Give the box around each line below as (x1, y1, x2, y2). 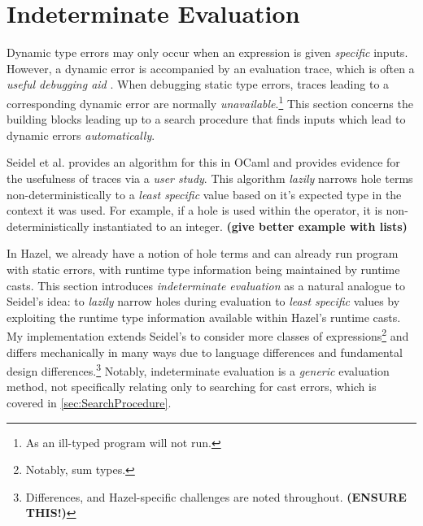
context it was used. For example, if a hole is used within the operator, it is (7, 202, 382, 219)
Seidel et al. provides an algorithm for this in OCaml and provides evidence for (7, 154, 400, 171)
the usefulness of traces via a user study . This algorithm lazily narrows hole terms (7, 169, 413, 186)
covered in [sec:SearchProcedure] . (7, 393, 172, 411)
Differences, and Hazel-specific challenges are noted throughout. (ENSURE (25, 488, 407, 505)
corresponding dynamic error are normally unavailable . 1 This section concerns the (7, 92, 413, 111)
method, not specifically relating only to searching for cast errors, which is (7, 378, 377, 395)
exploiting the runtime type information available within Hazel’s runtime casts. (7, 308, 401, 325)
